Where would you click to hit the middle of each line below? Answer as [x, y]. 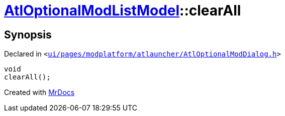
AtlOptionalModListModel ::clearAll [123, 10]
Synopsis [28, 34]
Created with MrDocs [39, 92]
